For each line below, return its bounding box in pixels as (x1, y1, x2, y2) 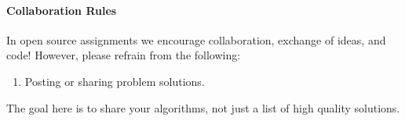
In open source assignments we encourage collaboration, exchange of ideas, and (6, 31, 386, 48)
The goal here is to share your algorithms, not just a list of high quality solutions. (6, 99, 400, 116)
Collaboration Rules (6, 2, 117, 18)
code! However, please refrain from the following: (6, 47, 241, 63)
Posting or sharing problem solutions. (24, 73, 205, 89)
